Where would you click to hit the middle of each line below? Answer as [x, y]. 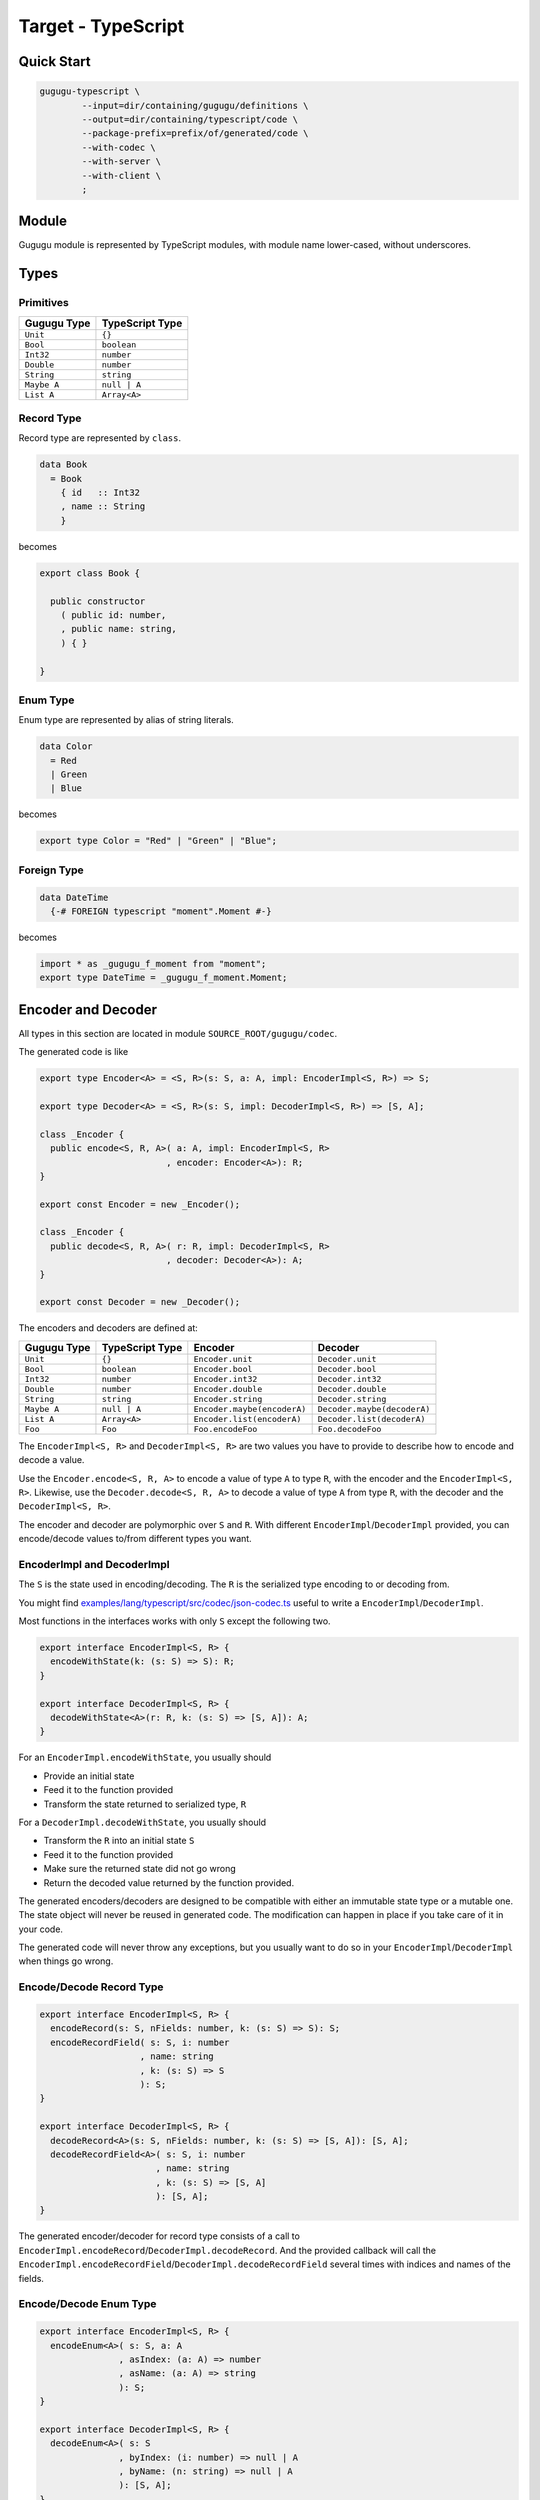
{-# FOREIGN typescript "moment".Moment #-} [161, 911]
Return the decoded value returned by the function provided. [169, 1882]
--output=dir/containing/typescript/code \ [190, 119]
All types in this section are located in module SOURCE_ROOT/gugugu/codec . [178, 1033]
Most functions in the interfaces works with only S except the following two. [174, 1621]
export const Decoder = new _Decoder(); [139, 1302]
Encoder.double [228, 1388]
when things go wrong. [66, 1961]
